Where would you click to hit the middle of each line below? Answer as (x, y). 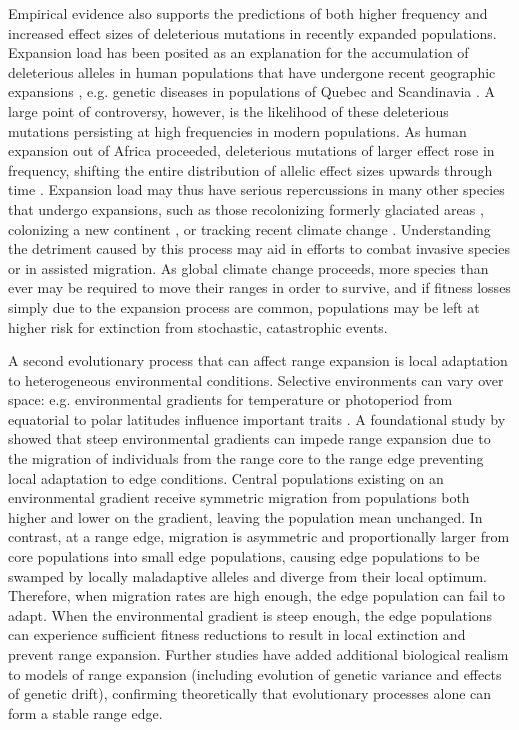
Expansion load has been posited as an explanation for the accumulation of (238, 52)
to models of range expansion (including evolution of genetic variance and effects (255, 673)
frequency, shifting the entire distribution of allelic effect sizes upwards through (250, 169)
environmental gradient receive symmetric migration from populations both (239, 497)
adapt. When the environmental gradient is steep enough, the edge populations (250, 614)
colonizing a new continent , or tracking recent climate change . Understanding (249, 228)
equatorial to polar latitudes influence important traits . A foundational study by (257, 418)
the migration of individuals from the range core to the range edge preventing (246, 458)
